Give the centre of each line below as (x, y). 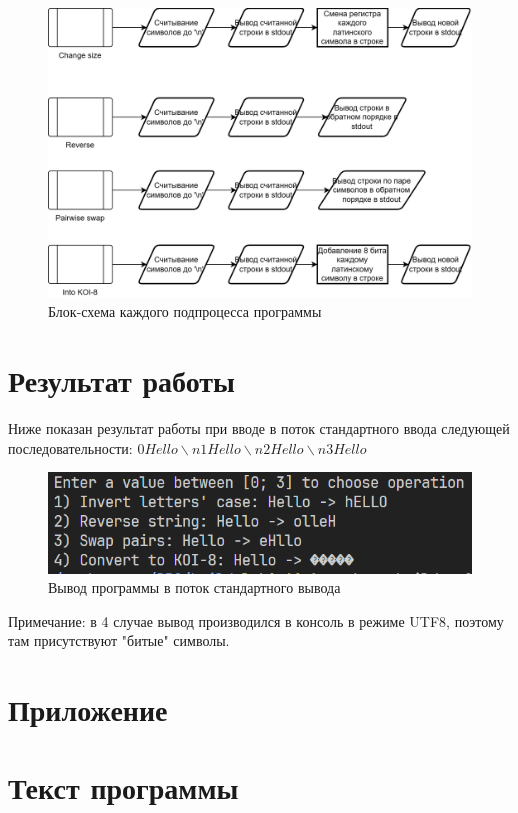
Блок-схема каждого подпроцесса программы (185, 311)
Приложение (88, 709)
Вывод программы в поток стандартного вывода (194, 587)
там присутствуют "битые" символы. (119, 640)
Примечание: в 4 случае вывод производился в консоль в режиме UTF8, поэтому (256, 620)
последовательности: (70, 447)
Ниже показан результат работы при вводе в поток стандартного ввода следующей (259, 428)
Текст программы (123, 787)
